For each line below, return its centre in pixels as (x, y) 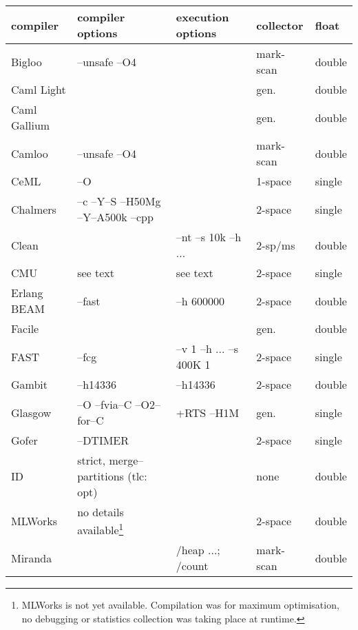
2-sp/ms (276, 245)
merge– (126, 460)
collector (280, 25)
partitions (101, 476)
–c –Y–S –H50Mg (119, 201)
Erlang (27, 293)
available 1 (101, 529)
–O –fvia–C (105, 404)
